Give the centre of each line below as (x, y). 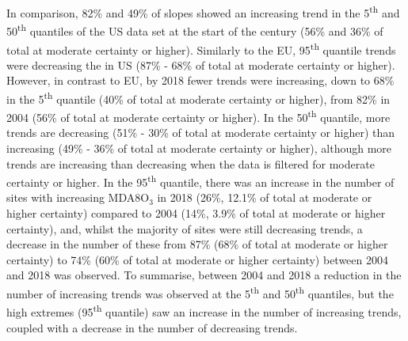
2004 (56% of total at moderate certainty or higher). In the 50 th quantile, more (198, 116)
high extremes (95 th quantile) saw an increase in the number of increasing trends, (204, 311)
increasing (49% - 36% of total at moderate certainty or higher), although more (199, 148)
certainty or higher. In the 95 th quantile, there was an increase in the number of (200, 181)
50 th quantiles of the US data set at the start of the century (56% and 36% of (195, 30)
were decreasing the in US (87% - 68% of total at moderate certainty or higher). (201, 64)
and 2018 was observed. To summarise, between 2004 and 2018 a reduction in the (204, 275)
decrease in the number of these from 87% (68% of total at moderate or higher (197, 244)
